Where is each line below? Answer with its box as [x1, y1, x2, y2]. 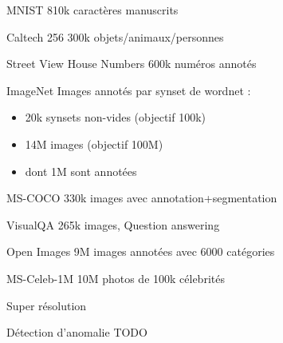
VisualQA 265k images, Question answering [6, 216, 220, 233]
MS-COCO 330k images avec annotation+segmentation [6, 189, 277, 206]
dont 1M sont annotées [25, 162, 137, 179]
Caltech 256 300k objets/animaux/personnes [6, 28, 224, 45]
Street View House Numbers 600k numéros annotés [6, 55, 257, 72]
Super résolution [6, 297, 87, 313]
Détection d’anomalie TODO [6, 324, 147, 341]
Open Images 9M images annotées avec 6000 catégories [6, 243, 275, 260]
